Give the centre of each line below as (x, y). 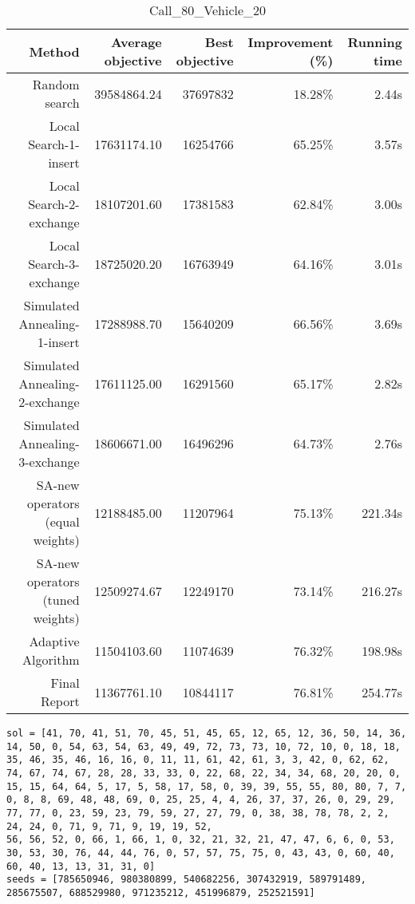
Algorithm (51, 659)
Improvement (290, 42)
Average (136, 42)
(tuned (61, 600)
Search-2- (54, 204)
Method (54, 51)
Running (375, 42)
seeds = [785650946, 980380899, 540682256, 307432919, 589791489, (187, 880)
